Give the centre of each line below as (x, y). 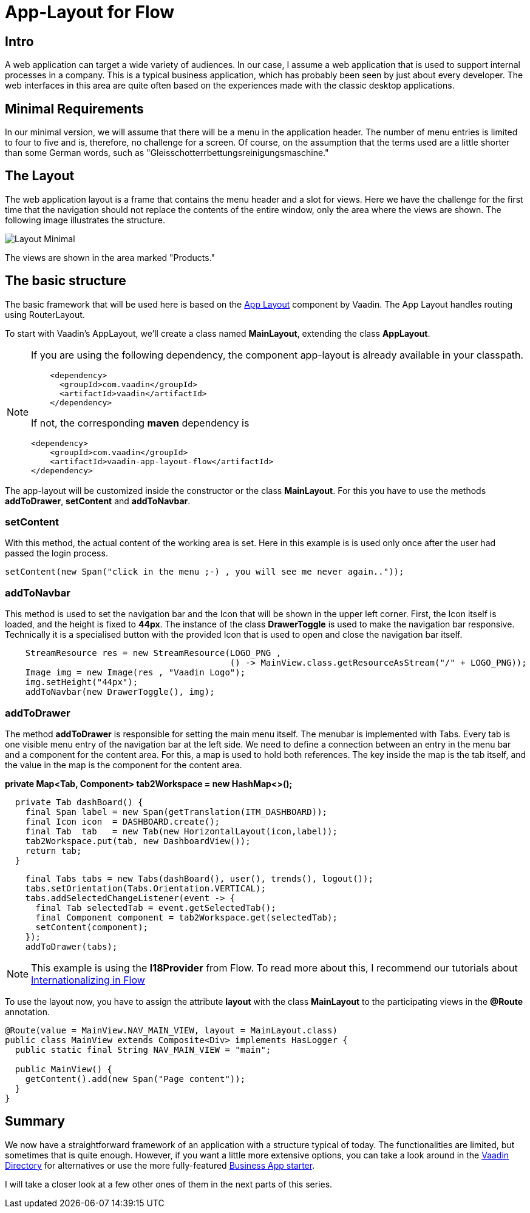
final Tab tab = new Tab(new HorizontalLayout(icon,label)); (181, 831)
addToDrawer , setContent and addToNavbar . (98, 501)
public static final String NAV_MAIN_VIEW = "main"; (143, 1049)
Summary (35, 1121)
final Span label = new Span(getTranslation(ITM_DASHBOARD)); (176, 812)
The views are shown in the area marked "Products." (110, 257)
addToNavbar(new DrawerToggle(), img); (120, 692)
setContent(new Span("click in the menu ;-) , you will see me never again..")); (205, 572)
